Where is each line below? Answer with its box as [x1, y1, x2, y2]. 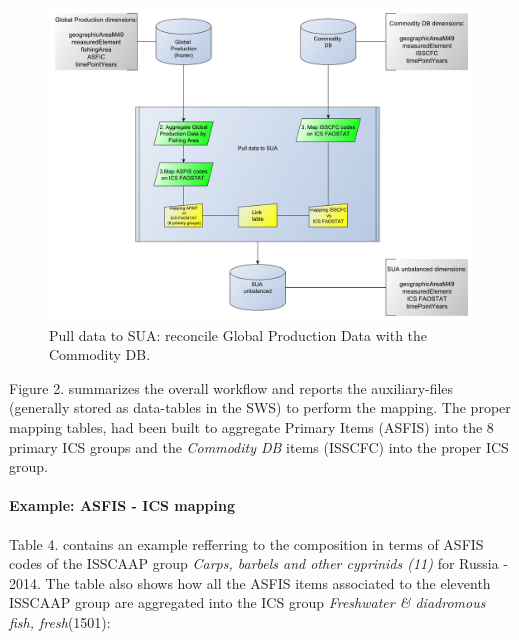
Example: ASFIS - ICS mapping [9, 495, 235, 516]
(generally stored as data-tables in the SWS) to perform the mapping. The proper [9, 397, 511, 418]
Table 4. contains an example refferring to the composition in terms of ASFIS [9, 533, 484, 554]
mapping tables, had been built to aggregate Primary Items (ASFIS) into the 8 [9, 417, 494, 437]
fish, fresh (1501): [9, 611, 111, 632]
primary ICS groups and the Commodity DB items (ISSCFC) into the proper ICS [9, 436, 509, 457]
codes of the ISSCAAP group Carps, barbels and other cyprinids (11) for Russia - [9, 553, 509, 574]
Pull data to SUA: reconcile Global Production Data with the [49, 324, 428, 345]
